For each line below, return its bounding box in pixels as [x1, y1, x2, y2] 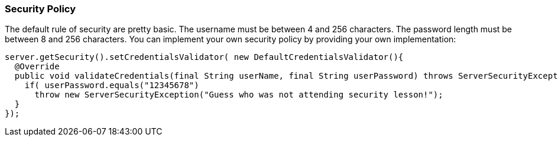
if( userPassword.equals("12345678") [24, 80, 199, 90]
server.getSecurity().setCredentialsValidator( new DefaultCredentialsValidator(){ [5, 52, 404, 62]
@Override [14, 62, 60, 72]
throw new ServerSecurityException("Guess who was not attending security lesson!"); [34, 90, 443, 100]
